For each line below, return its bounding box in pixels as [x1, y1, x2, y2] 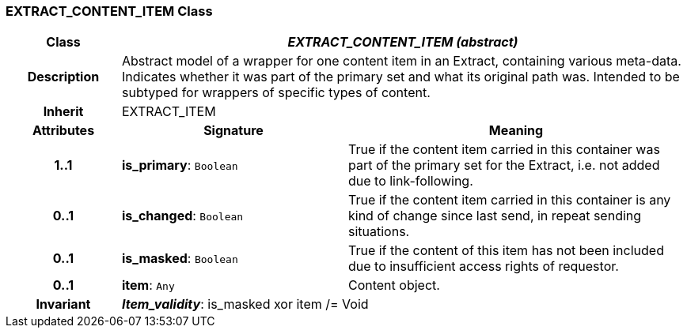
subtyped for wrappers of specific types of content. [121, 84, 431, 101]
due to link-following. [347, 173, 473, 190]
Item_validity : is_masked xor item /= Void [121, 296, 369, 313]
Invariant [36, 296, 91, 313]
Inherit [43, 103, 84, 120]
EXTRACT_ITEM [121, 103, 216, 120]
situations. [347, 223, 410, 240]
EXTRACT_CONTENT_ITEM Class [6, 3, 213, 19]
